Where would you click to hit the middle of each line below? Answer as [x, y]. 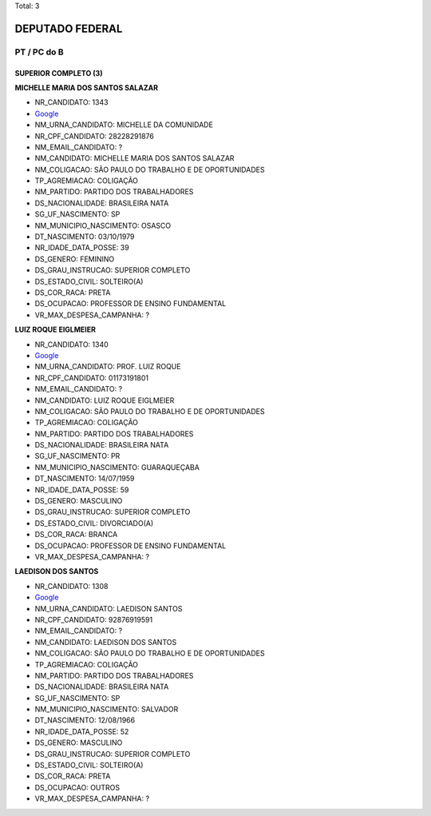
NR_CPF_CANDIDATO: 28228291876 [95, 136]
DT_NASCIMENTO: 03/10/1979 [85, 237]
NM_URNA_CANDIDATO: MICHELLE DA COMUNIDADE [124, 125]
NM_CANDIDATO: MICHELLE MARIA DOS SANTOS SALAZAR [134, 158]
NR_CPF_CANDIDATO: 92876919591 [94, 619]
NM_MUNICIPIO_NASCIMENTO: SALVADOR [107, 709]
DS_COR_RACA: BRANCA [76, 535]
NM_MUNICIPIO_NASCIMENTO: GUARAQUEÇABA [117, 467]
